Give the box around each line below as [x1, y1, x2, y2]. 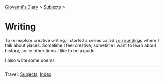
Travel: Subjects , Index [5, 71, 52, 77]
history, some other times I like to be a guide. [5, 47, 96, 53]
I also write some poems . [5, 57, 56, 63]
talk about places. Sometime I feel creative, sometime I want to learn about [5, 42, 156, 48]
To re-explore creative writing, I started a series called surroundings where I [5, 37, 159, 43]
